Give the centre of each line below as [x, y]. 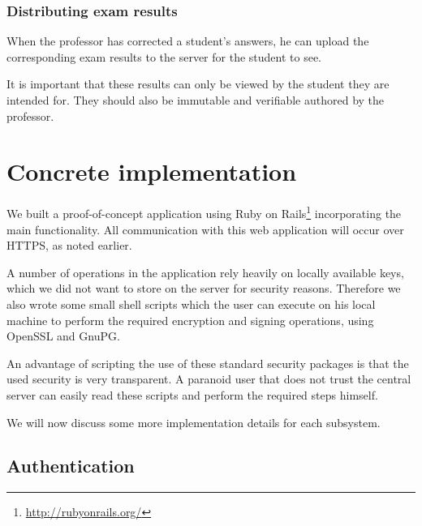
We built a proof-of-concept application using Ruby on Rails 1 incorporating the [204, 212]
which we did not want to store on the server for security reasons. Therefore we [204, 288]
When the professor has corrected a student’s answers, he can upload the [188, 41]
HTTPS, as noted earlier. [69, 245]
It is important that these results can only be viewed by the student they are [198, 84]
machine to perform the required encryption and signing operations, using [190, 320]
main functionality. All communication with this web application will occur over [205, 229]
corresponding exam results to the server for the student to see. [164, 56]
